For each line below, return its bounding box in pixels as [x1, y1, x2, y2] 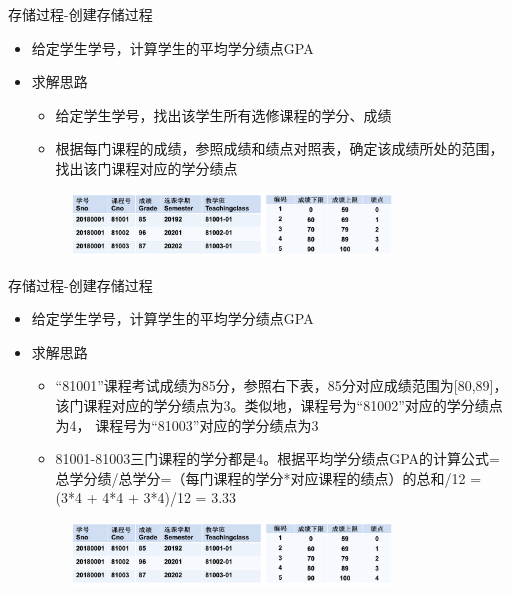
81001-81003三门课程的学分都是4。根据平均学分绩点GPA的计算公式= [55, 448, 501, 469]
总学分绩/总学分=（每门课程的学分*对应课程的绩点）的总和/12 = [55, 467, 482, 488]
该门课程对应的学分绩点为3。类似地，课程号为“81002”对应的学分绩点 [55, 394, 503, 415]
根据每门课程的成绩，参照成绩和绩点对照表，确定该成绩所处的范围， [55, 138, 504, 159]
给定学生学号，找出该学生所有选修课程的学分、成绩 [55, 104, 392, 125]
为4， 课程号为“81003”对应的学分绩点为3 [55, 414, 319, 435]
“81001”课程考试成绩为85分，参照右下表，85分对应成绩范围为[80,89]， [55, 375, 508, 396]
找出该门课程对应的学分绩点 [55, 157, 238, 178]
